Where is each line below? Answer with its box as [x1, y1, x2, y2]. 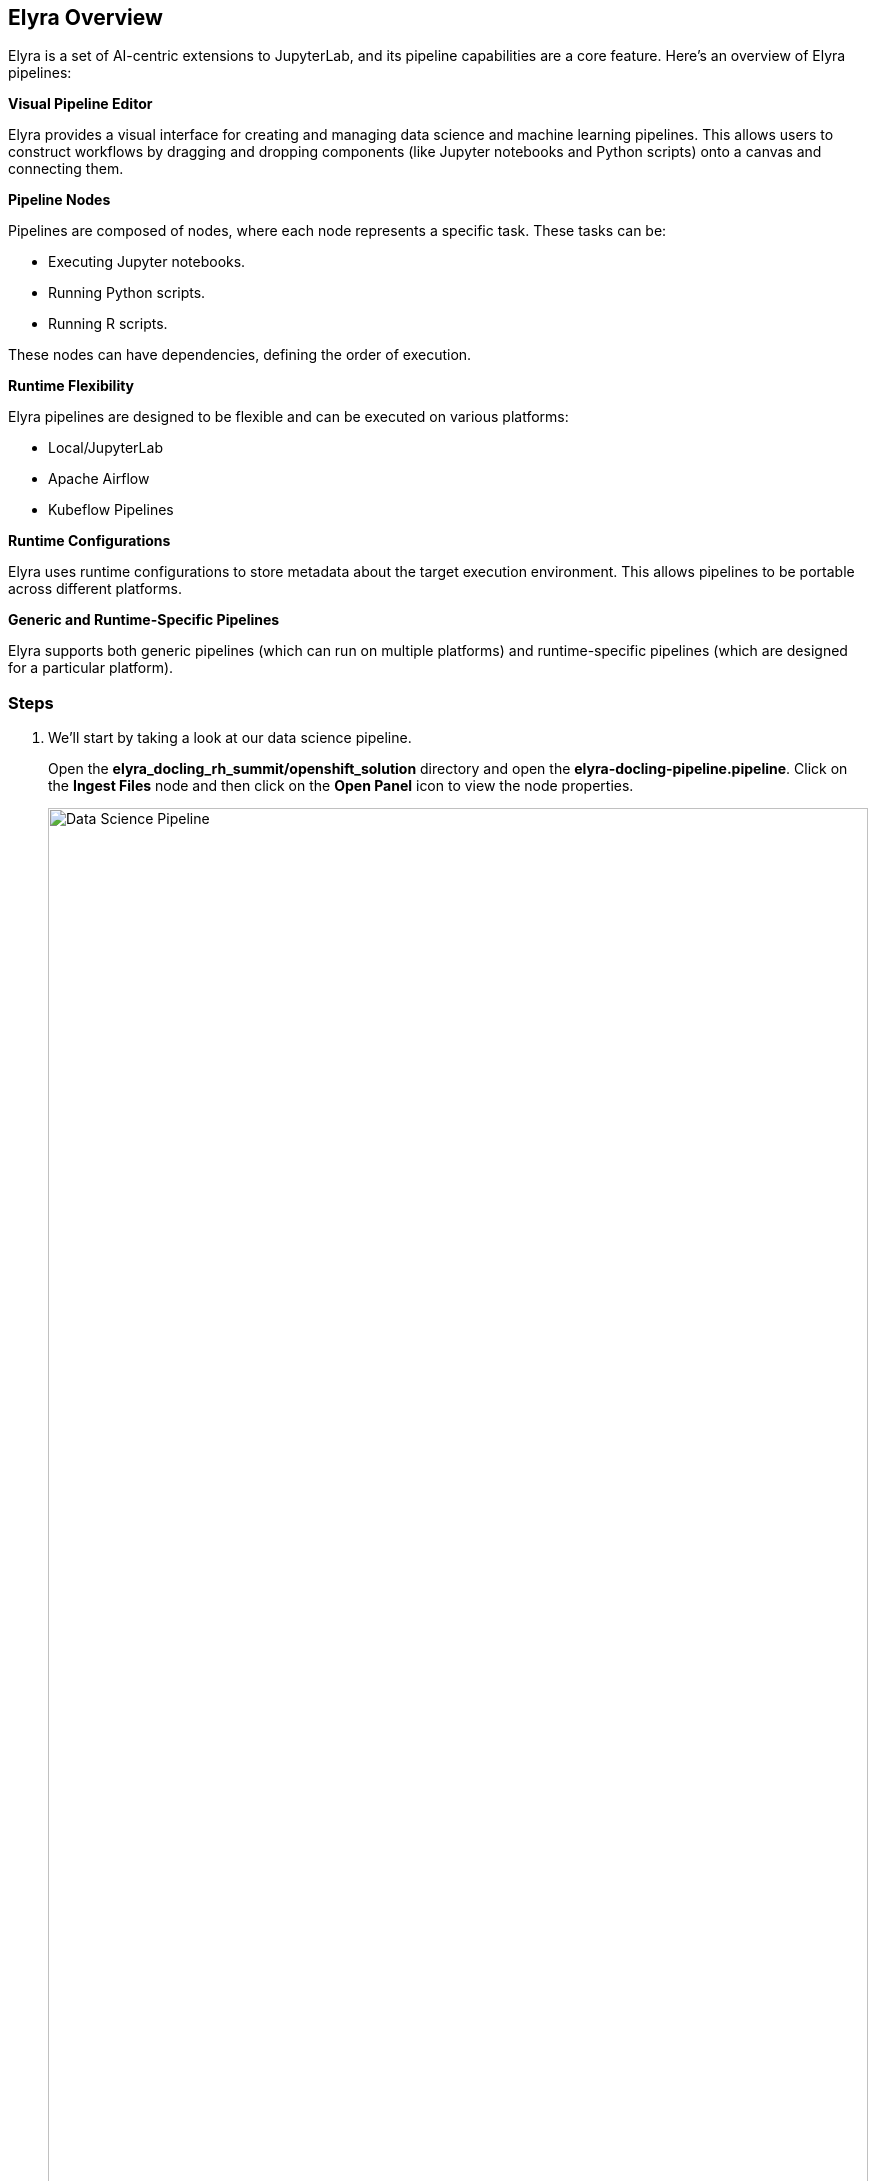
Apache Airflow [48, 470, 150, 488]
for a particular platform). [8, 659, 174, 677]
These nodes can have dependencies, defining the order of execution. [8, 346, 472, 364]
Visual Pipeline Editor [8, 95, 153, 113]
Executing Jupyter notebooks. [48, 253, 246, 271]
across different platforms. [8, 580, 182, 598]
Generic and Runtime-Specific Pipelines [8, 611, 280, 629]
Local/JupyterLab [48, 439, 163, 457]
